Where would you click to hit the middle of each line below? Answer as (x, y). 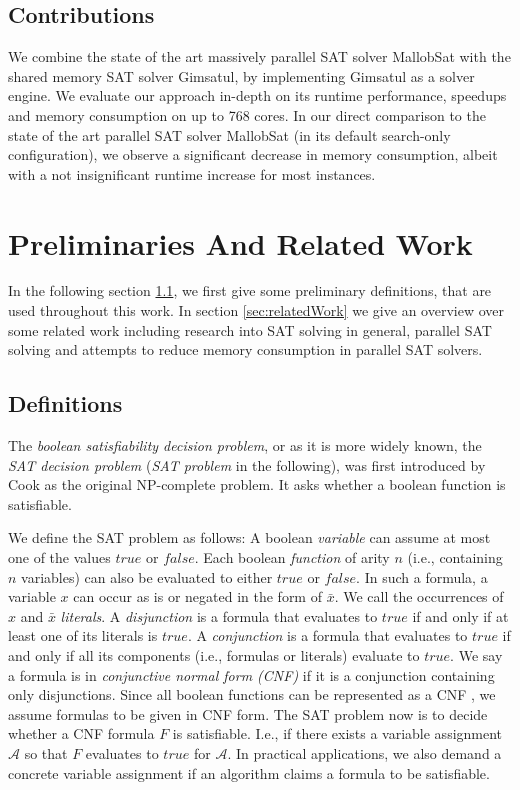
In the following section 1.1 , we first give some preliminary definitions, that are (250, 290)
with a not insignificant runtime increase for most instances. (192, 173)
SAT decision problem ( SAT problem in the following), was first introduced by (247, 464)
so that (46, 752)
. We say (476, 655)
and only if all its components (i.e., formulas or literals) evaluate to (214, 655)
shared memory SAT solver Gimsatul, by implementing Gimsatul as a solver (241, 75)
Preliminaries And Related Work (240, 242)
